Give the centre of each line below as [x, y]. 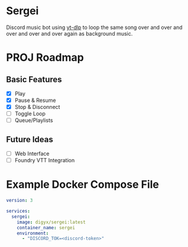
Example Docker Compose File [83, 185]
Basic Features [34, 79]
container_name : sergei [46, 227]
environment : [33, 233]
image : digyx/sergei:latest [51, 222]
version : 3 [20, 201]
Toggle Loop [30, 114]
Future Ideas [30, 139]
